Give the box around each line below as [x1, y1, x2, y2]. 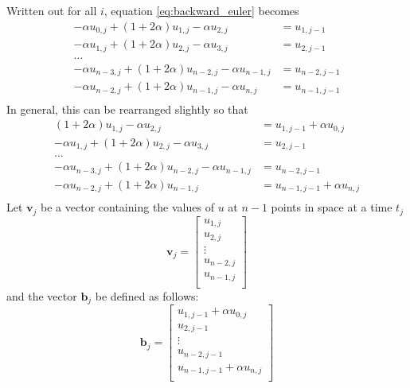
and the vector [6, 287, 77, 304]
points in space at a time [271, 199, 392, 215]
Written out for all [6, 2, 97, 18]
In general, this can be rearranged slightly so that [6, 100, 248, 117]
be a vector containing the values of [41, 199, 214, 215]
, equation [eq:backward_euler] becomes [103, 2, 299, 18]
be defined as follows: [95, 287, 199, 304]
